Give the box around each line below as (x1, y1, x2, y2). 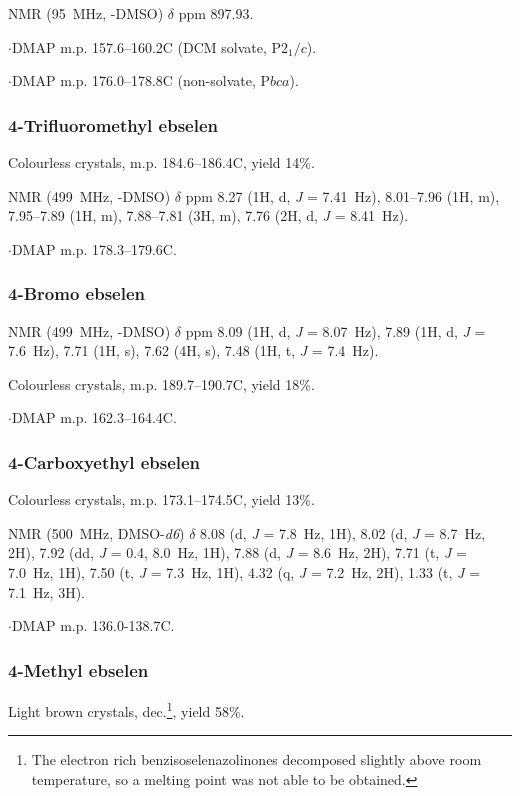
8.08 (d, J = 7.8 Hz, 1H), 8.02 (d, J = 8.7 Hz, (200, 522, 486, 543)
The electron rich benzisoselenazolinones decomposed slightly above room (31, 749, 482, 770)
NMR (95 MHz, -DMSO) (8, 3, 164, 23)
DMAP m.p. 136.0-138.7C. (11, 615, 175, 636)
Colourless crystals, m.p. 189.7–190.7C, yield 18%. (8, 373, 315, 394)
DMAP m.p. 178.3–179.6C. (11, 238, 177, 259)
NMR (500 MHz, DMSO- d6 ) (8, 522, 185, 543)
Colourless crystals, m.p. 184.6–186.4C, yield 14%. (8, 152, 315, 172)
